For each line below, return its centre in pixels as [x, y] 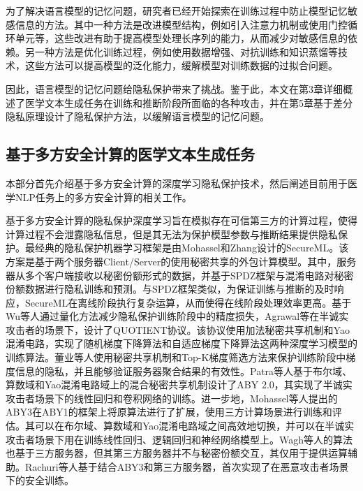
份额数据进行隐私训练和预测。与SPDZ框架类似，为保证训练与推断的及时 [170, 289]
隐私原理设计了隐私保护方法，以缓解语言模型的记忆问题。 [138, 116]
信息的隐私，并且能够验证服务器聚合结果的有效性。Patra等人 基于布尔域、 [184, 371]
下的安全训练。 [40, 480]
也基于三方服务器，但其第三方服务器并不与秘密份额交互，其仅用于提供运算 [177, 453]
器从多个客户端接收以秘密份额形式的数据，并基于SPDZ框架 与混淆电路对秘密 [180, 275]
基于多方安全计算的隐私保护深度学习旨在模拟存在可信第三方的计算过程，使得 [181, 220]
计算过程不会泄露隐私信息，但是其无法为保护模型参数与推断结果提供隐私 [172, 234]
